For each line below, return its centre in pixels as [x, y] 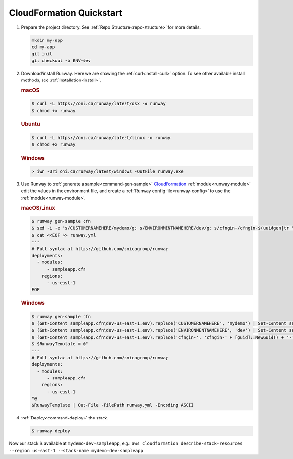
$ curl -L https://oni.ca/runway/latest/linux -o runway [101, 138]
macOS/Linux [38, 208]
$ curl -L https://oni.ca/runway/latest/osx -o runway [98, 104]
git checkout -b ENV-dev [61, 60]
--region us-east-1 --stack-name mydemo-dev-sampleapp [76, 450]
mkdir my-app [47, 40]
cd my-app [43, 47]
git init [42, 54]
